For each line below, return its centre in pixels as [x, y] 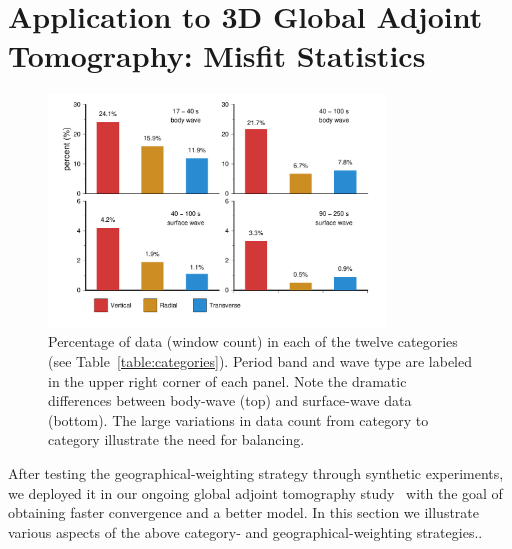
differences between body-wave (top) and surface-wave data [230, 400]
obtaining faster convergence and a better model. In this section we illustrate [244, 512]
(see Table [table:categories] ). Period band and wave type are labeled [260, 361]
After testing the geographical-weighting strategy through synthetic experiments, [256, 472]
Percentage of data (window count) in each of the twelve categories [253, 341]
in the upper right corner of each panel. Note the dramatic [227, 380]
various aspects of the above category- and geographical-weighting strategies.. [245, 531]
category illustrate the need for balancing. [176, 439]
